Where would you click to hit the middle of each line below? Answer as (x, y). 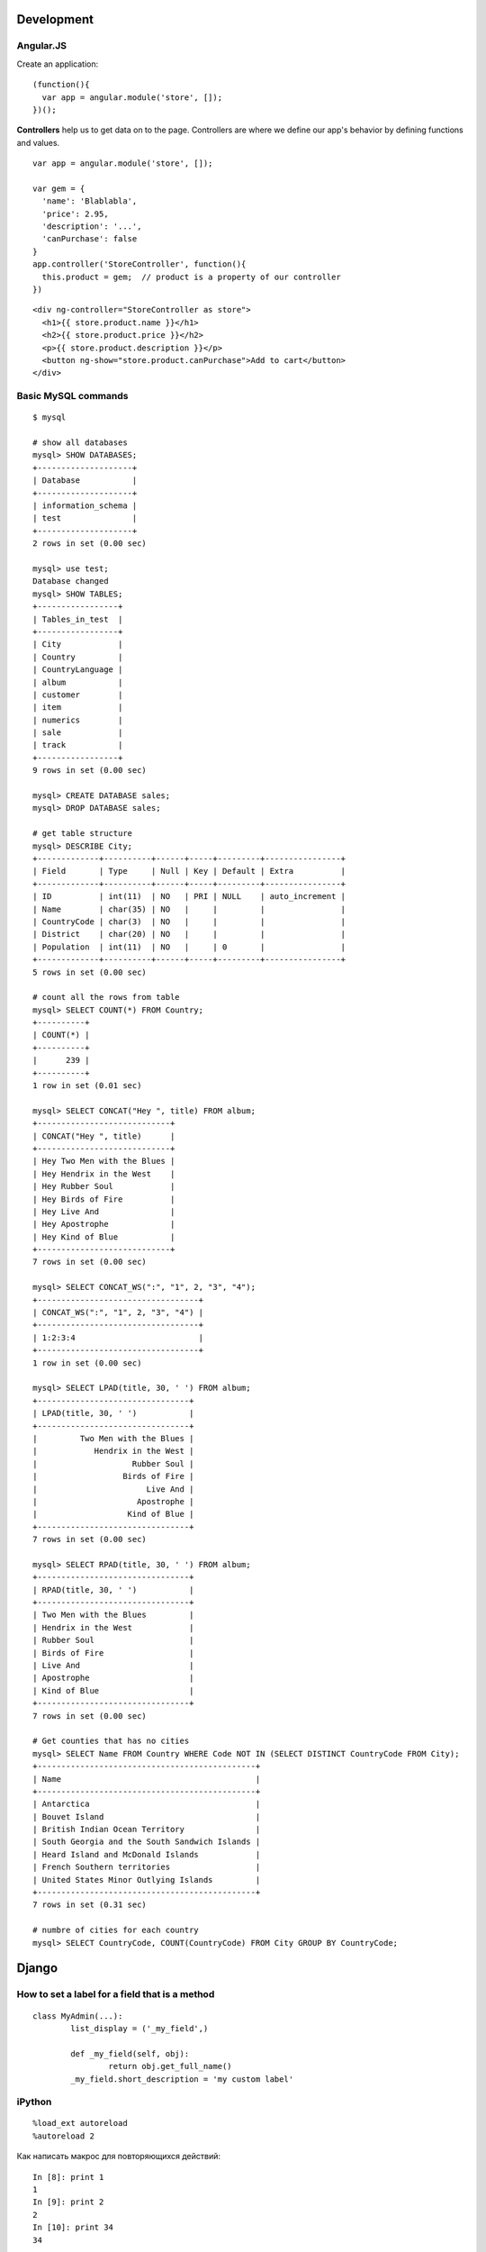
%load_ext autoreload (80, 2123)
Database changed (71, 581)
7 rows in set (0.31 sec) (90, 1905)
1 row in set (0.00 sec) (87, 1363)
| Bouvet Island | (147, 1816)
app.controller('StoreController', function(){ (139, 264)
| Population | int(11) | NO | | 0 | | (189, 947)
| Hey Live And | (104, 1211)
